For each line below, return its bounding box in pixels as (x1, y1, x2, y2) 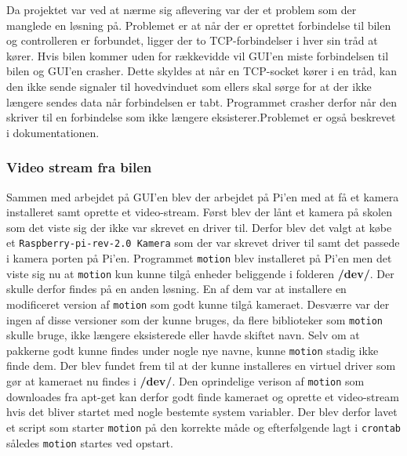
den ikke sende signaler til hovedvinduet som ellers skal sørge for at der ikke (6, 78, 372, 94)
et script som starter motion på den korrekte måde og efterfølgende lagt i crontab (6, 418, 402, 435)
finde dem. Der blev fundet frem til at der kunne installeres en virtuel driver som (6, 357, 396, 374)
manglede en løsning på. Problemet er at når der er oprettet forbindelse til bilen (6, 16, 391, 33)
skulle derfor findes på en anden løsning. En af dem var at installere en (6, 280, 347, 297)
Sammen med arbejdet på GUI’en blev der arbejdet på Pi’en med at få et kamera (6, 188, 399, 204)
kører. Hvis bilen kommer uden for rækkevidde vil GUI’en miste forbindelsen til (6, 47, 389, 63)
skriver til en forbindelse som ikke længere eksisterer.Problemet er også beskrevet (6, 109, 396, 125)
